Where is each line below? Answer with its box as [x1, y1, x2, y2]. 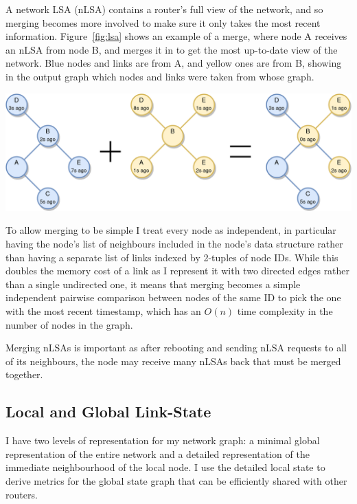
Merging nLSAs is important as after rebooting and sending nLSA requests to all [5, 340, 347, 355]
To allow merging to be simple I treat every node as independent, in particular [5, 223, 336, 237]
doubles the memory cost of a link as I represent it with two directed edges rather [5, 263, 350, 278]
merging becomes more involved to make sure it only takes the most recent [5, 15, 321, 30]
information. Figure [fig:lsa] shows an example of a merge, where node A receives [5, 29, 347, 43]
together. [5, 367, 43, 382]
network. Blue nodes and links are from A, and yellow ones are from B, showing [5, 56, 342, 70]
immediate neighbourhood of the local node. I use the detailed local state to [5, 460, 325, 474]
